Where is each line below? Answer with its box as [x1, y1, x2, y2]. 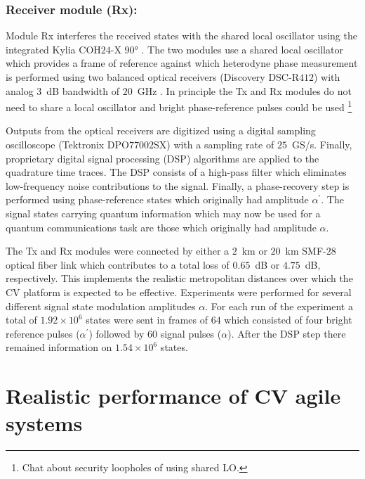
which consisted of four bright [224, 312, 352, 327]
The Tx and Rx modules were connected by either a [6, 243, 230, 258]
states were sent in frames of [86, 312, 208, 327]
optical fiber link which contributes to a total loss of [6, 257, 230, 272]
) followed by [88, 326, 145, 340]
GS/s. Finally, [291, 137, 352, 152]
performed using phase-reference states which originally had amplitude [6, 192, 309, 207]
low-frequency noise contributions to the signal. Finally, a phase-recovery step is [6, 178, 350, 193]
